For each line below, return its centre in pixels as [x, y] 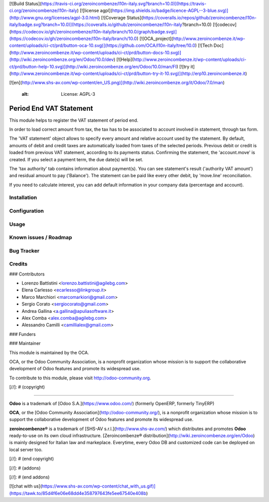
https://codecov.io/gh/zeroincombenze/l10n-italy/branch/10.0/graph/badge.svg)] [94, 31]
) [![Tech [204, 45]
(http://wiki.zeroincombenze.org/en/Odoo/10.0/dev [62, 59]
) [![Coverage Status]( [120, 17]
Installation [23, 198]
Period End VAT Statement [51, 108]
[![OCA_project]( [156, 38]
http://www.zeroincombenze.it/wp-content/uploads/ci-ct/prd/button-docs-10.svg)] [96, 52]
